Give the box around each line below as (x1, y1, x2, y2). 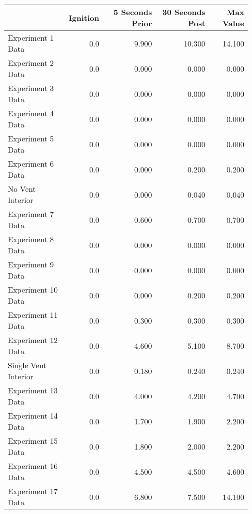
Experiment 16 (8, 460, 58, 471)
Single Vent (8, 359, 47, 371)
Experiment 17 (8, 485, 58, 497)
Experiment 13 (8, 385, 58, 396)
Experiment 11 (8, 309, 58, 320)
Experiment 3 (8, 82, 54, 93)
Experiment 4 (8, 108, 54, 119)
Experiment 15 (8, 435, 58, 446)
